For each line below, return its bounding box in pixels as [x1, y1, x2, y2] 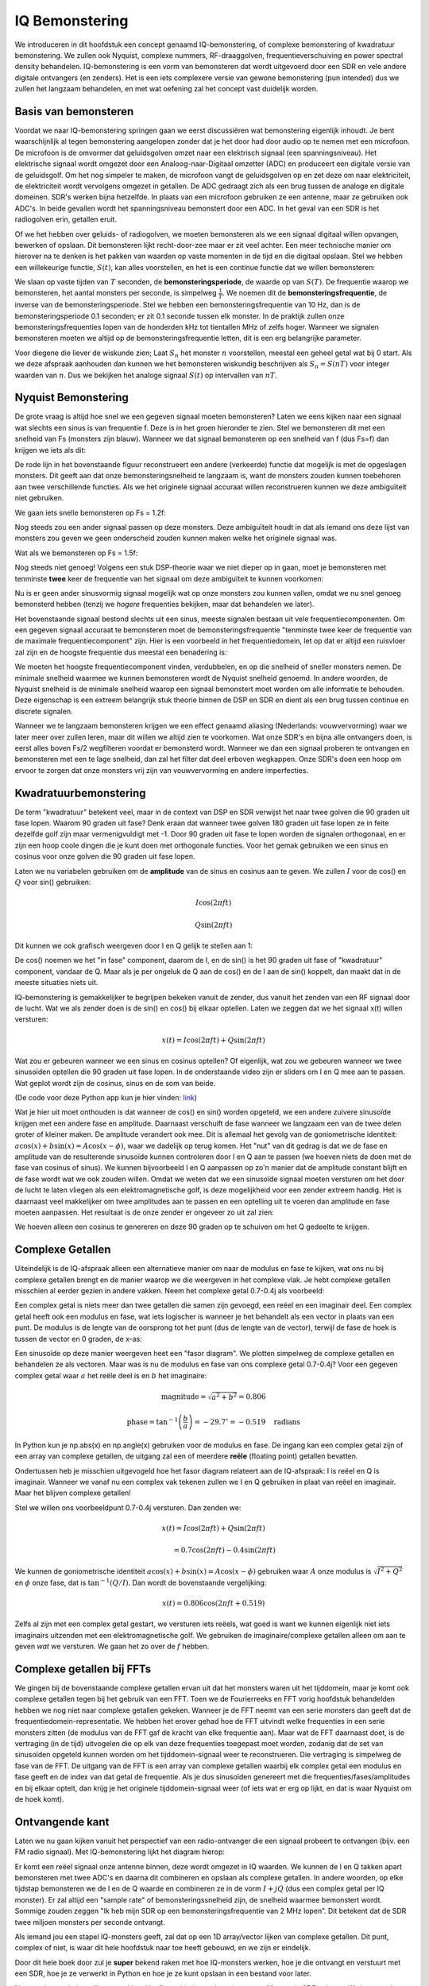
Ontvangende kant [14, 1815, 110, 1829]
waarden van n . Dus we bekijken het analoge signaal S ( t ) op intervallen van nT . [14, 370, 277, 380]
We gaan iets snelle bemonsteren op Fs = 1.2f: [14, 508, 166, 517]
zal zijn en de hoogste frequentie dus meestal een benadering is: [14, 647, 227, 657]
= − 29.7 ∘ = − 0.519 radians [194, 1416, 301, 1426]
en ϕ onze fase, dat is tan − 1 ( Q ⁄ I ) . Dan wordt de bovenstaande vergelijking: [14, 1577, 267, 1587]
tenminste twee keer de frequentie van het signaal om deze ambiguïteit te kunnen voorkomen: [14, 574, 324, 583]
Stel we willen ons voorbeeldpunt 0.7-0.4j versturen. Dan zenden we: [14, 1502, 242, 1513]
